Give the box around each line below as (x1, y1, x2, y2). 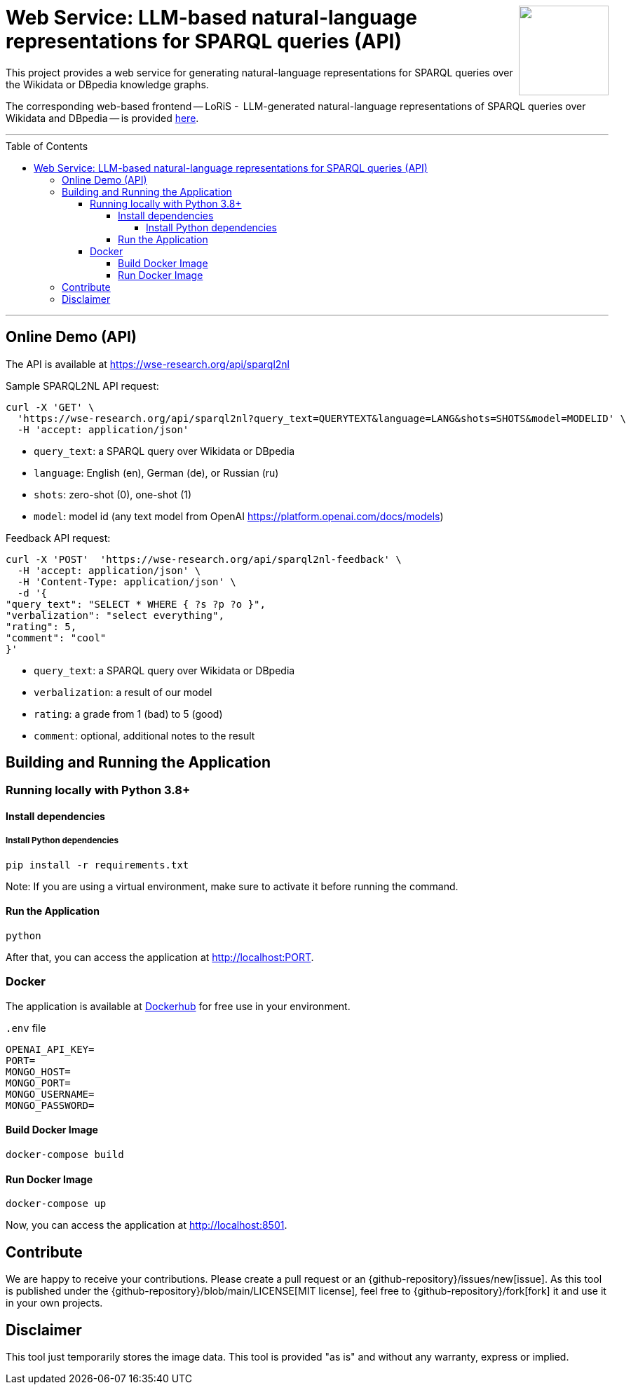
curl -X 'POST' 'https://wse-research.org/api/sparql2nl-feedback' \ (6, 553, 402, 565)
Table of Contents (6, 139, 88, 152)
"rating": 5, (6, 620, 77, 632)
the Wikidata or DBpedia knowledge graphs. (6, 78, 209, 90)
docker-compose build (6, 1149, 124, 1161)
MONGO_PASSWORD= (6, 1099, 95, 1111)
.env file (6, 1021, 46, 1034)
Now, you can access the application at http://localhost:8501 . (6, 1219, 287, 1232)
